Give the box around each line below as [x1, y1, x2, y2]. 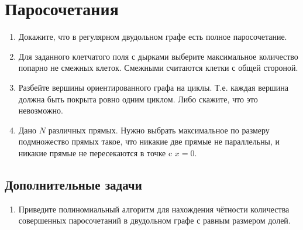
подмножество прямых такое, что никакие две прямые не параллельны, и [18, 135, 280, 147]
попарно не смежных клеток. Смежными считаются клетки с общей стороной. [18, 61, 298, 74]
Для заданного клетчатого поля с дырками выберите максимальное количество [18, 50, 298, 62]
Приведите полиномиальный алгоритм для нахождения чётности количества [18, 202, 290, 215]
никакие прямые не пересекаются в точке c [18, 146, 173, 159]
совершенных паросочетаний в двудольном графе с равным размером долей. [18, 214, 291, 226]
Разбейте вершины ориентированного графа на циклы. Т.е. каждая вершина [18, 81, 288, 93]
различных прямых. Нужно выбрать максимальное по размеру [48, 123, 270, 136]
